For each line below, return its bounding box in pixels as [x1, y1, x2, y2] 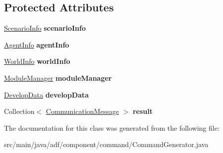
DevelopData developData [4, 89, 89, 100]
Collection [4, 106, 35, 116]
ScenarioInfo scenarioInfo [4, 23, 86, 33]
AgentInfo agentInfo [4, 39, 69, 50]
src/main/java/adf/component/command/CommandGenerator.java [4, 139, 209, 150]
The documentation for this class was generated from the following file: [4, 122, 220, 133]
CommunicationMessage [46, 106, 119, 116]
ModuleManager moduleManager [4, 72, 112, 83]
